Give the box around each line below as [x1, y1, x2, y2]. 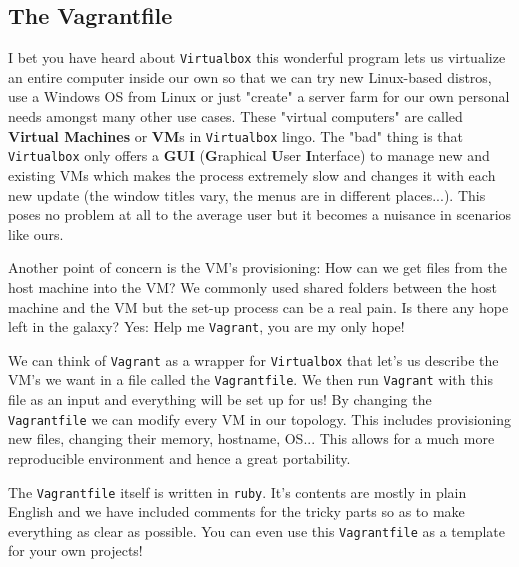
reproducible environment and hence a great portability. [8, 447, 351, 468]
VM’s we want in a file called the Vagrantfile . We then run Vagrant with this [8, 369, 493, 390]
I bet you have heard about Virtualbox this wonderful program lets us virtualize [8, 47, 506, 68]
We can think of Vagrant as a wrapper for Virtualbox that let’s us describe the [8, 349, 499, 370]
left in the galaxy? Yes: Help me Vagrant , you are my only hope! [8, 316, 405, 337]
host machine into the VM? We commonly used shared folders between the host [8, 276, 497, 297]
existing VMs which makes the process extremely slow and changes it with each [8, 164, 496, 185]
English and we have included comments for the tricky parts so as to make [8, 501, 465, 522]
